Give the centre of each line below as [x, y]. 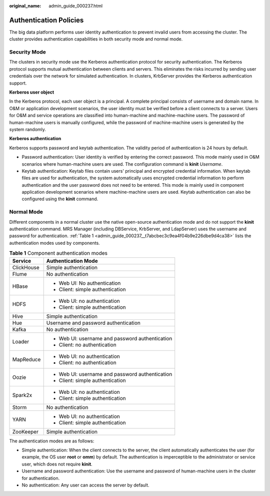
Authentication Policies [46, 20]
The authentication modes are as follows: [52, 441]
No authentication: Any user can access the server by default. [85, 485]
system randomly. [27, 129]
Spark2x [22, 395]
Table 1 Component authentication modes [58, 253]
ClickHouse [26, 267]
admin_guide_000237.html [75, 6]
